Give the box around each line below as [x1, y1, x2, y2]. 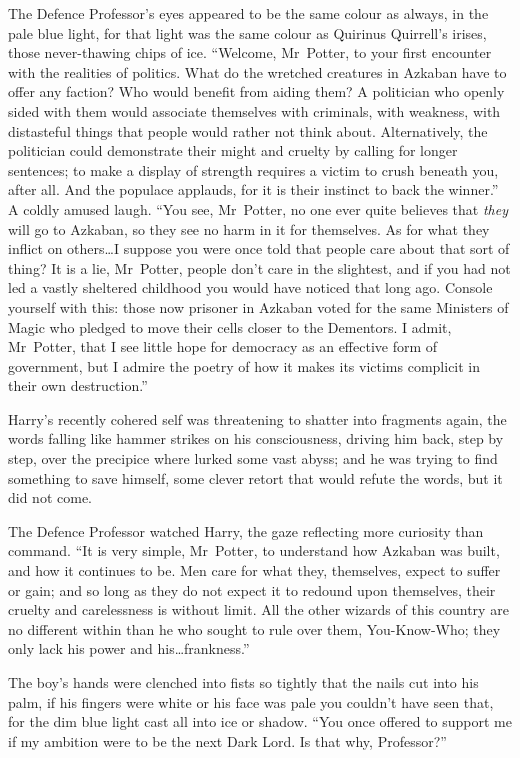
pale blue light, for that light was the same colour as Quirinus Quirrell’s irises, [8, 22, 487, 43]
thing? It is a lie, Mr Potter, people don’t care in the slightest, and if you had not [8, 257, 511, 278]
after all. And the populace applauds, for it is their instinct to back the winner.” [8, 179, 499, 200]
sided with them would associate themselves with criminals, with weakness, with [8, 100, 501, 121]
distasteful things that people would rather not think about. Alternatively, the [8, 120, 488, 141]
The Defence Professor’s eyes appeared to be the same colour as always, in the [8, 3, 489, 23]
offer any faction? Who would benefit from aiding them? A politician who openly [8, 81, 505, 102]
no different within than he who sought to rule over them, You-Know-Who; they [8, 618, 501, 639]
